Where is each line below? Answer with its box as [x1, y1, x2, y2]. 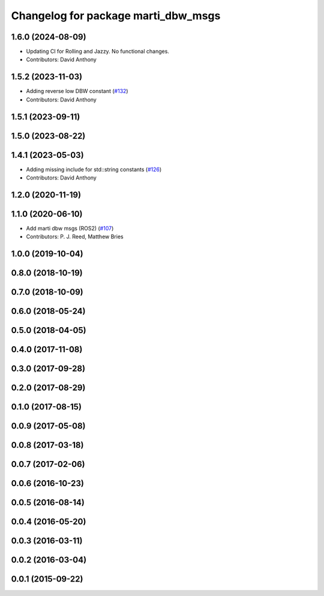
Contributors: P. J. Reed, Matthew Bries [26, 233, 124, 240]
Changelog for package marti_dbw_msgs [11, 9, 221, 22]
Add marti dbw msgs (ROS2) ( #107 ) [26, 225, 114, 232]
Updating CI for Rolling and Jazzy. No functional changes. [26, 48, 169, 55]
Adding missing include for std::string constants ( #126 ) [26, 166, 162, 173]
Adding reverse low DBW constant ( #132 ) [26, 88, 128, 95]
